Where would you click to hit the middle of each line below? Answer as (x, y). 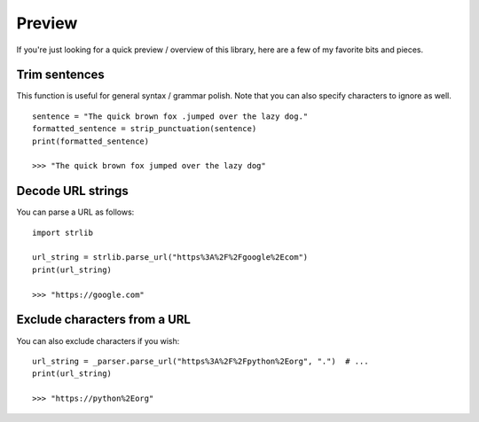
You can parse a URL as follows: (75, 212)
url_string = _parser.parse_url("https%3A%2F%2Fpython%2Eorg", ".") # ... (200, 361)
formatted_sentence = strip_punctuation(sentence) (145, 129)
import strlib (63, 232)
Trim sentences (61, 75)
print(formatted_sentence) (91, 141)
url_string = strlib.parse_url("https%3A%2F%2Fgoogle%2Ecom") (170, 258)
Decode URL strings (72, 191)
